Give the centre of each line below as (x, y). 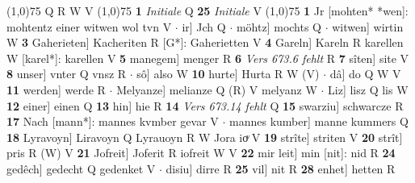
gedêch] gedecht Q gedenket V (81, 168)
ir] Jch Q (204, 26)
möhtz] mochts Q (279, 26)
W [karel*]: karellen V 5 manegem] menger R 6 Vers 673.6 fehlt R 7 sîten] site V (208, 58)
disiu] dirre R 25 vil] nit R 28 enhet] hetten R (281, 168)
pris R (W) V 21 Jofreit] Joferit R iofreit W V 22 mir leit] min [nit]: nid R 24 (201, 153)
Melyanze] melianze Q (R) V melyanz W (217, 89)
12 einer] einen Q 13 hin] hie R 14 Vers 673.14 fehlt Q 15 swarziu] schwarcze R (205, 105)
